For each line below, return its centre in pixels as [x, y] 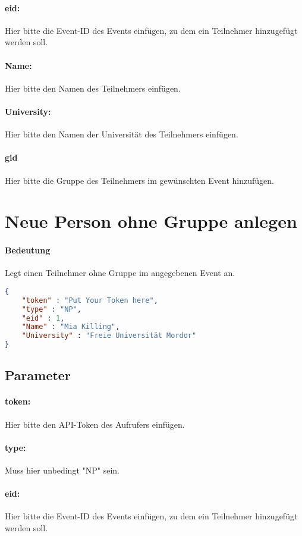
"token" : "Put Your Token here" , [90, 300]
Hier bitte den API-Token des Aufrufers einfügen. [95, 424]
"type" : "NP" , [51, 309]
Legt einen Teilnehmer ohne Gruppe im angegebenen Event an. [120, 273]
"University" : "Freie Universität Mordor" [109, 336]
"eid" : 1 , [43, 318]
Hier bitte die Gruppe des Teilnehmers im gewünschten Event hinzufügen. [139, 180]
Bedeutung [28, 250]
